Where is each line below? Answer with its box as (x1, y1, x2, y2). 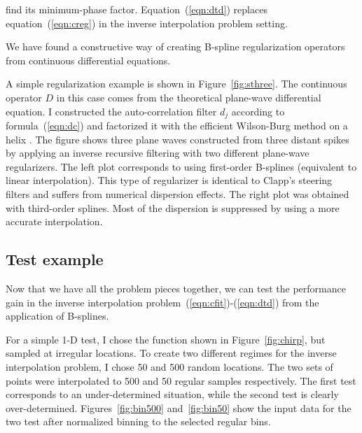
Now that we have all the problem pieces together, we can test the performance (6, 281, 346, 295)
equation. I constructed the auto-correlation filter (6, 104, 217, 118)
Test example (6, 248, 104, 270)
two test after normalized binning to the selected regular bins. (6, 414, 271, 429)
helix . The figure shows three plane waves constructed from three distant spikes (6, 132, 349, 146)
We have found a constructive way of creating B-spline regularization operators (6, 39, 345, 54)
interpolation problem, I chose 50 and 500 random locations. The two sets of (6, 359, 333, 374)
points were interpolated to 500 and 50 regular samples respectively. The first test (6, 373, 356, 388)
